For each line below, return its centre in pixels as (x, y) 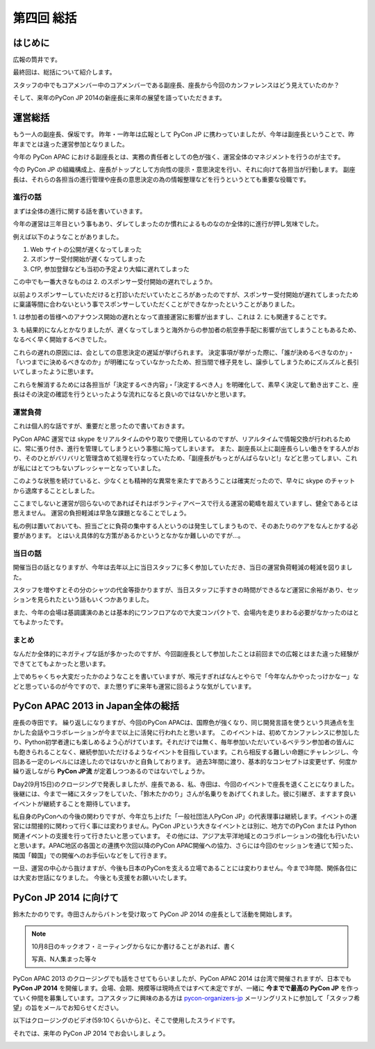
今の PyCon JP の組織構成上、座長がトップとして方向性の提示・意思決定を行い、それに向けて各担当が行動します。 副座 (184, 170)
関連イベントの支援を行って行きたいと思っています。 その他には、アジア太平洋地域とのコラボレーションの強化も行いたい (186, 835)
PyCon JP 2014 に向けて (66, 898)
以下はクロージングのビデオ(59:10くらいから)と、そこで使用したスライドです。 (126, 1020)
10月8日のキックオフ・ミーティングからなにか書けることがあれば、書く (134, 946)
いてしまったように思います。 (55, 371)
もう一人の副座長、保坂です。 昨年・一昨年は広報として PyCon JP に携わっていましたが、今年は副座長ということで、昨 (184, 134)
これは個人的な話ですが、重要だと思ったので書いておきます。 (101, 426)
